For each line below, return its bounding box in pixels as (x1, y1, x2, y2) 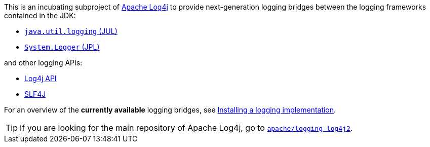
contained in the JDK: (4, 11, 76, 20)
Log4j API (24, 74, 57, 83)
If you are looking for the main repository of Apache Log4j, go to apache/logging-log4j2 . (20, 123, 353, 133)
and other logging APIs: (4, 58, 83, 67)
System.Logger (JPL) (24, 43, 100, 51)
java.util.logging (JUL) (24, 27, 118, 35)
